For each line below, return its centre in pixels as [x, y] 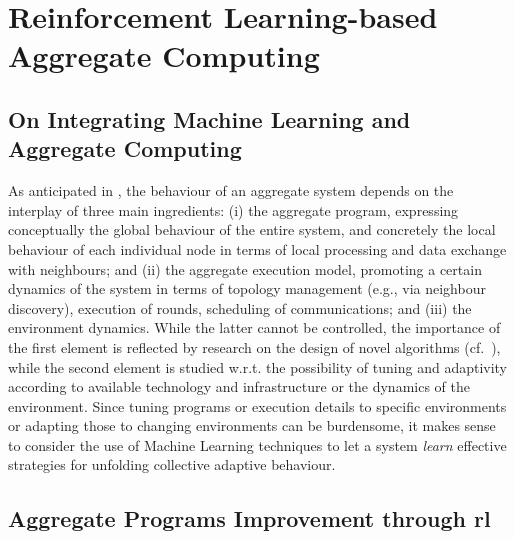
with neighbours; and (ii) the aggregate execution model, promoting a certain [245, 268]
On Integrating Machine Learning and [209, 118]
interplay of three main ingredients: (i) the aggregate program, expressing [233, 209]
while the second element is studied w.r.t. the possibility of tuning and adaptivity [258, 366]
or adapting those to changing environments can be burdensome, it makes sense [252, 425]
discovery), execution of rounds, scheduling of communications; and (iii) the [240, 307]
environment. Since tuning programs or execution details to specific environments [257, 405]
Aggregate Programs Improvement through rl [249, 518]
